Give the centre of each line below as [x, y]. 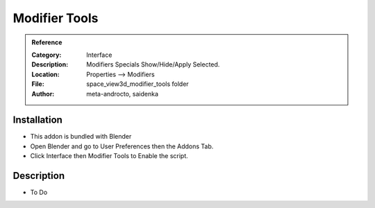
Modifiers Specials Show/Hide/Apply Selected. [153, 64]
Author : [43, 94]
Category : [47, 55]
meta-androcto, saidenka [123, 94]
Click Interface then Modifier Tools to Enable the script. [109, 156]
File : [38, 84]
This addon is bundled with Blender [81, 137]
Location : [45, 74]
